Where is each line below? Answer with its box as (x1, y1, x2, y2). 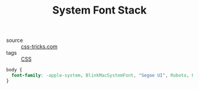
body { (6, 67, 23, 73)
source (6, 37, 24, 44)
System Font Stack (52, 4, 147, 17)
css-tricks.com (21, 43, 58, 50)
